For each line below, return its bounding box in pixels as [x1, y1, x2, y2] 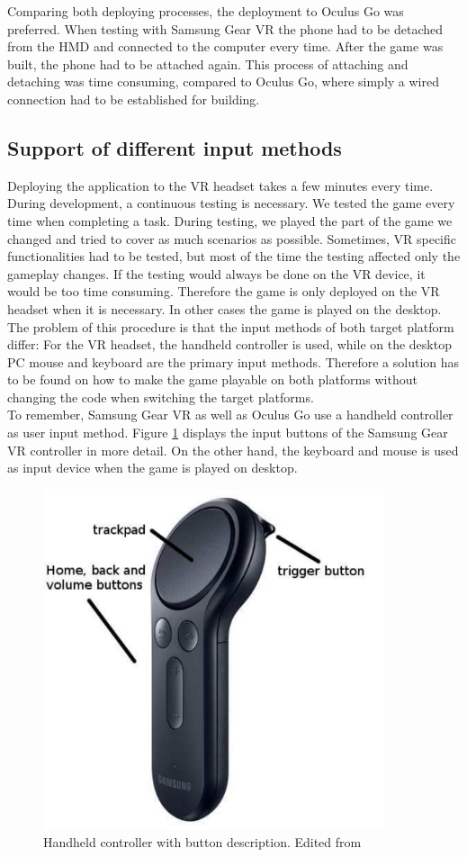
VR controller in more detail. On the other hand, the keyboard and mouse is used [7, 440, 459, 459]
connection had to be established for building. [7, 89, 260, 108]
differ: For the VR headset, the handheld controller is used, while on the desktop [7, 335, 452, 354]
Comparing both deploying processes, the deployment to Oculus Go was [7, 2, 404, 20]
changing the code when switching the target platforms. [7, 387, 314, 406]
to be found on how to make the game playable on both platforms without [7, 370, 418, 389]
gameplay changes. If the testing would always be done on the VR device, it [7, 264, 426, 283]
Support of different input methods [7, 133, 342, 161]
